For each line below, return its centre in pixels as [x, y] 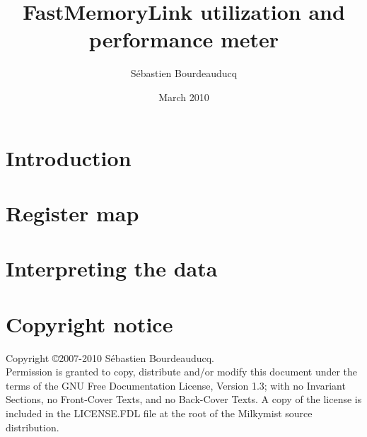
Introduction [69, 157]
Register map [72, 212]
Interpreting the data [112, 268]
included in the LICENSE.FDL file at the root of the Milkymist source [159, 413]
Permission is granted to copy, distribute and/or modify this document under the [182, 372]
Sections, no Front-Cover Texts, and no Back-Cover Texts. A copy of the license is [184, 399]
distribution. [33, 427]
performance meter [184, 39]
